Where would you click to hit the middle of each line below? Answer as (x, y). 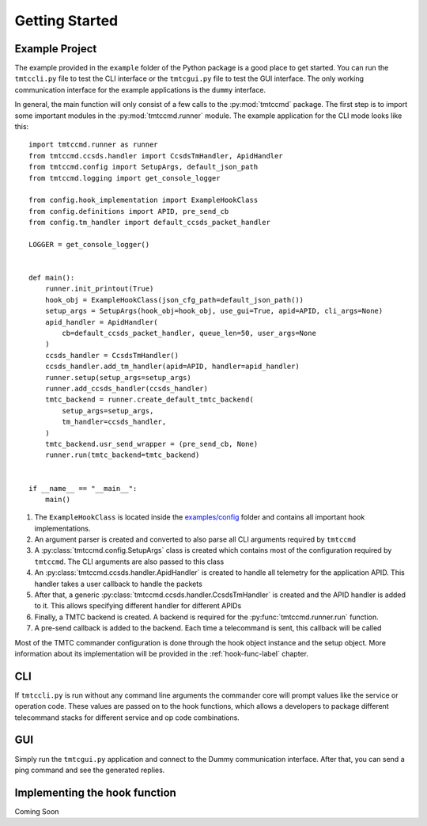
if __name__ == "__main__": (83, 488)
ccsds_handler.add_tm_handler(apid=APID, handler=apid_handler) (172, 367)
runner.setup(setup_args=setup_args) (118, 377)
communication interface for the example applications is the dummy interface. (140, 89)
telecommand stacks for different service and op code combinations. (127, 718)
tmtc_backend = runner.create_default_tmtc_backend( (149, 400)
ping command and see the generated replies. (90, 770)
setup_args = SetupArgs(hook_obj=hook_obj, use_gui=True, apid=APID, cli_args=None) (214, 311)
